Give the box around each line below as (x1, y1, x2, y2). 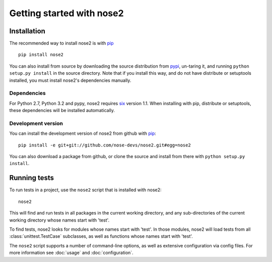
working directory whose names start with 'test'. (9, 217, 110, 223)
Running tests (9, 174, 54, 182)
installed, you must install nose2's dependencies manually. (9, 77, 131, 83)
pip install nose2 (18, 52, 64, 58)
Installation (9, 27, 45, 35)
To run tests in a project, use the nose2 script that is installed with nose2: (9, 187, 162, 193)
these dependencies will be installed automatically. (9, 108, 115, 114)
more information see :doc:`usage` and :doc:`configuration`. (9, 250, 133, 256)
